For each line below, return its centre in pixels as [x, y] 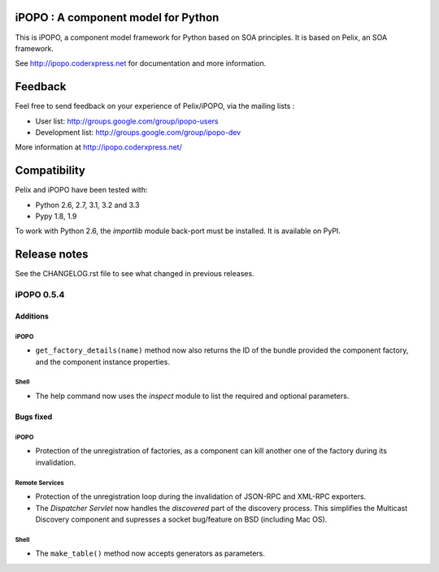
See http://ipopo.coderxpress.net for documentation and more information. [141, 63]
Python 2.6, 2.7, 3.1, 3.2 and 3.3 [87, 205]
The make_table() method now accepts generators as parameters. [150, 553]
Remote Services [39, 483]
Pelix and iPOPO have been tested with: [81, 190]
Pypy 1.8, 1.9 [56, 216]
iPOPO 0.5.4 [40, 295]
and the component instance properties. [103, 362]
